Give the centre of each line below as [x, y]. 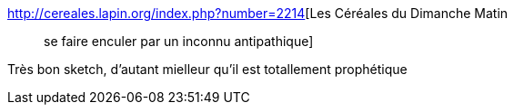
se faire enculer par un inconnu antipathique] [179, 41]
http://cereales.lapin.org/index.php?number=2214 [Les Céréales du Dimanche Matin [258, 13]
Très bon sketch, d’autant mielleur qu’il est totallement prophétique [207, 69]
